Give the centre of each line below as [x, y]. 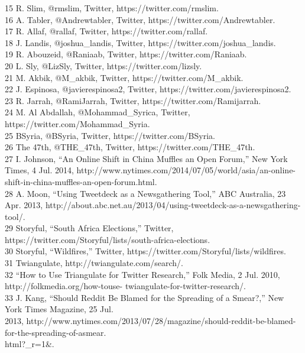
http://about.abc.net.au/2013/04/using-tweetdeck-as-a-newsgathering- [173, 205]
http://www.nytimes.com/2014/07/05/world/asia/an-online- [186, 170]
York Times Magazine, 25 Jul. [59, 309]
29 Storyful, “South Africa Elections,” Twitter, [89, 228]
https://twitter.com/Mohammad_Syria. [77, 123]
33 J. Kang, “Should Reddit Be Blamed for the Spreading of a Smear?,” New [145, 297]
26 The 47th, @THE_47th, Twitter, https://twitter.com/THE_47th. [130, 147]
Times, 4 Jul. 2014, [39, 170]
